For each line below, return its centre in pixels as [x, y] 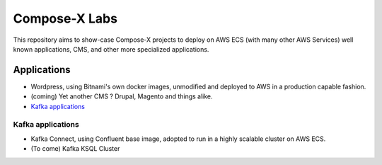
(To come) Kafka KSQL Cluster [75, 149]
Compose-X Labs [65, 18]
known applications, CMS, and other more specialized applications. [111, 49]
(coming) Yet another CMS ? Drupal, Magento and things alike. [122, 96]
